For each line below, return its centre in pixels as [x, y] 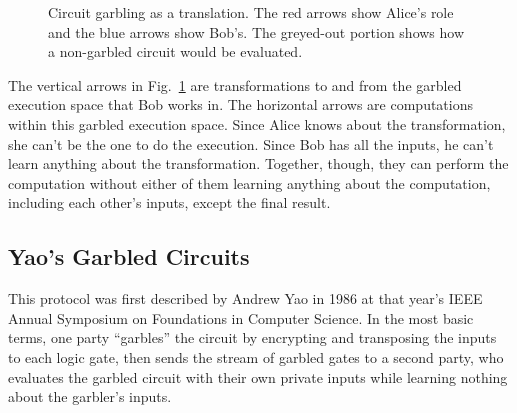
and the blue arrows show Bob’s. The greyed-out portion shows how [256, 31]
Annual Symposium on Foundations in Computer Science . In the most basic [241, 317]
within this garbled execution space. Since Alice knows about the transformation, [257, 123]
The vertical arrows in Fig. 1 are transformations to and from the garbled [235, 84]
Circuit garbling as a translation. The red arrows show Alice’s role [251, 12]
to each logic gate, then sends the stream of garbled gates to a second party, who [256, 356]
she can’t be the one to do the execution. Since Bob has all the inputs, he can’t [251, 143]
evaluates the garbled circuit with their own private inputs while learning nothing [258, 376]
